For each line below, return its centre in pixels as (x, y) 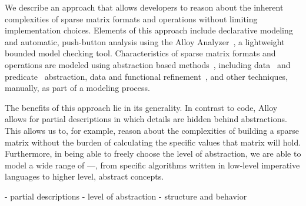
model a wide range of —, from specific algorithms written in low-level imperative (152, 165)
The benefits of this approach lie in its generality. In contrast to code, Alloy (141, 107)
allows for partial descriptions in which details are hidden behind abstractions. (146, 119)
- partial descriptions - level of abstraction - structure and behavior (126, 196)
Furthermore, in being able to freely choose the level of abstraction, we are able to (153, 153)
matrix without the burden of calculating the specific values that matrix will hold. (153, 142)
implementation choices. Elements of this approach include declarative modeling (149, 30)
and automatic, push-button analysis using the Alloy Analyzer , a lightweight (145, 41)
